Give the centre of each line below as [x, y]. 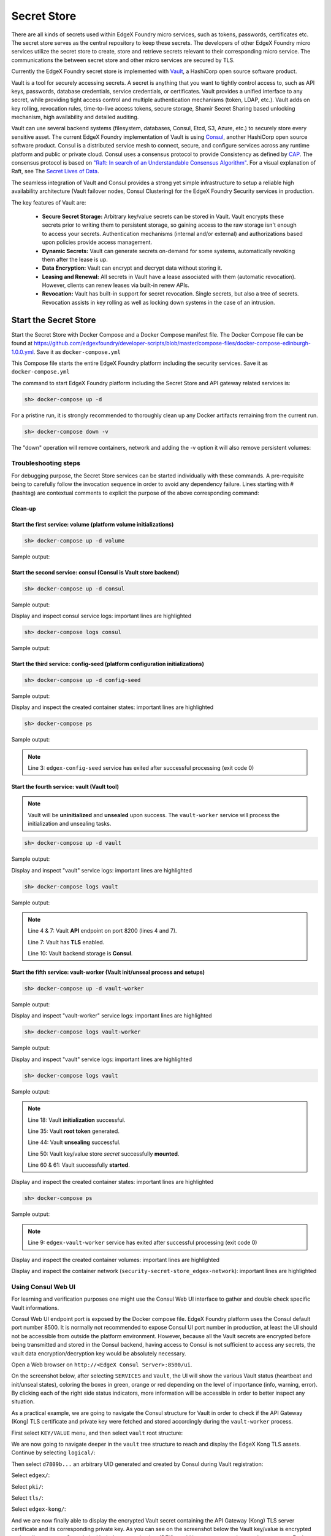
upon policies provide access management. [97, 242]
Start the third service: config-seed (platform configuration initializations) [108, 664]
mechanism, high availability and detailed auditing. [75, 117]
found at [22, 343]
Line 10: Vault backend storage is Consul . [80, 954]
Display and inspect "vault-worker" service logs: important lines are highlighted [112, 1016]
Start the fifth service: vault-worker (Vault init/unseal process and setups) [108, 972]
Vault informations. [35, 1307]
